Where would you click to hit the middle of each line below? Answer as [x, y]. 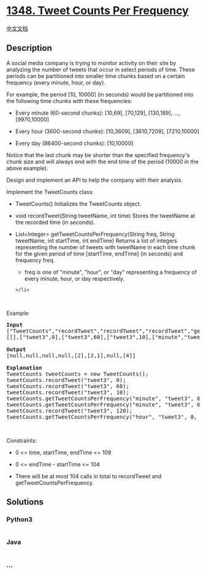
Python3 [19, 519]
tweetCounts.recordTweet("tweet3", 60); [68, 386]
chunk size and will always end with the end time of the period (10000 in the [103, 161]
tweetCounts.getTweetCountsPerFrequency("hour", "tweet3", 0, [102, 417]
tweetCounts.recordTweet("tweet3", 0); [66, 380]
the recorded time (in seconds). [55, 222]
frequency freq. [35, 260]
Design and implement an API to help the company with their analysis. [94, 180]
